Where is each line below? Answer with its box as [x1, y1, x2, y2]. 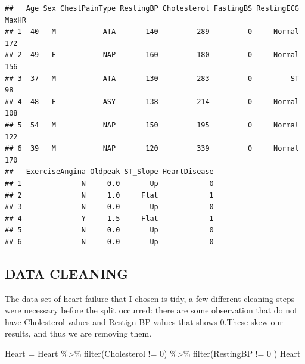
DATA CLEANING [5, 264, 129, 282]
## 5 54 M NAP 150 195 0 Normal [5, 120, 299, 129]
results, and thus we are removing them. [5, 327, 152, 340]
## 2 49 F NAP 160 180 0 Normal [5, 51, 299, 60]
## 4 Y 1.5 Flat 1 [5, 214, 214, 223]
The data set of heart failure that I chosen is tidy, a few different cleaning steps [5, 292, 295, 304]
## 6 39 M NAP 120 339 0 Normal [5, 144, 299, 153]
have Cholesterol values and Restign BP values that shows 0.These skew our [5, 315, 283, 328]
